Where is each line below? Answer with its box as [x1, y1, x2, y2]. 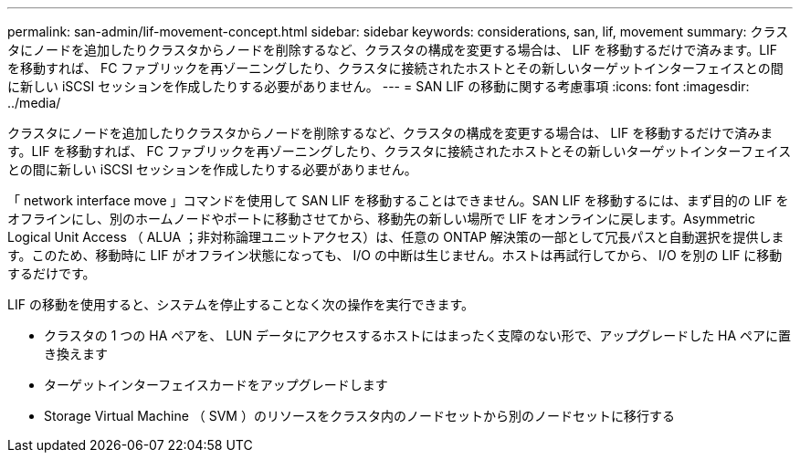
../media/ [7, 95, 61, 110]
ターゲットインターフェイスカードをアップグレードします [44, 377, 388, 392]
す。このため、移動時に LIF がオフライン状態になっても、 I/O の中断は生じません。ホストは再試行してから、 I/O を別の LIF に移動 [7, 247, 783, 263]
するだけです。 [7, 266, 96, 281]
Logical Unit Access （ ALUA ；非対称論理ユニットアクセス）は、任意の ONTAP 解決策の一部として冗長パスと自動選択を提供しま [7, 229, 784, 245]
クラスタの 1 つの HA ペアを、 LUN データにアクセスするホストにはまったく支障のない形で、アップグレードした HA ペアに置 [44, 328, 792, 343]
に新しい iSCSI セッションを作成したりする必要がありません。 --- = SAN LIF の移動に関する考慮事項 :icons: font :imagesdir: [7, 78, 750, 94]
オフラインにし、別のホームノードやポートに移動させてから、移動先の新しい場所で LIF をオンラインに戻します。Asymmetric [7, 211, 755, 226]
